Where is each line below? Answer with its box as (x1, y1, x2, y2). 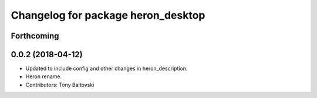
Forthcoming (11, 31, 59, 41)
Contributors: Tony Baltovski (25, 81, 95, 88)
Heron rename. (25, 73, 62, 80)
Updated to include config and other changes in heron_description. (25, 65, 188, 72)
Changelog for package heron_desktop (11, 9, 205, 22)
